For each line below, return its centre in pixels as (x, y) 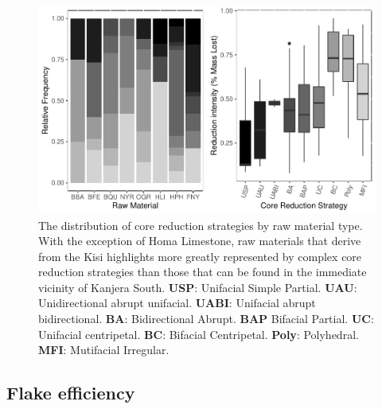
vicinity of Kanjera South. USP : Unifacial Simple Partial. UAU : (198, 287)
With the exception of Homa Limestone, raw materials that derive (200, 241)
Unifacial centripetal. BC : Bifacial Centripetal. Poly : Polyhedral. (199, 334)
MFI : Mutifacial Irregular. (104, 350)
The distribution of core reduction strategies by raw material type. (201, 225)
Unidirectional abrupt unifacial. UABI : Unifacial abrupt (177, 303)
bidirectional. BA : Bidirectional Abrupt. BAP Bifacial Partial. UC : (206, 319)
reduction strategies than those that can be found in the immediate (203, 272)
